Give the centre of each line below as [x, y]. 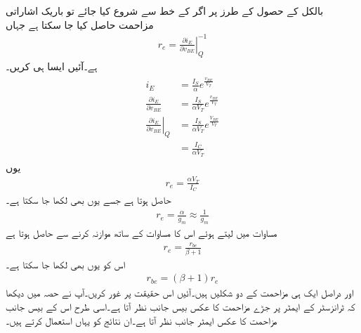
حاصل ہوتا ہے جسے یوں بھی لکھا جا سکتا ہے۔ [88, 200]
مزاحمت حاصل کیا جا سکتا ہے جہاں [80, 24]
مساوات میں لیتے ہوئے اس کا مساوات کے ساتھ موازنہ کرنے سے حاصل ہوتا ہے [142, 233]
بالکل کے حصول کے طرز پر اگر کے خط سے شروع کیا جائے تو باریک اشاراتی [165, 11]
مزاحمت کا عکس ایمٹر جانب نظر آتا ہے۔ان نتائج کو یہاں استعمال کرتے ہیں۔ [142, 320]
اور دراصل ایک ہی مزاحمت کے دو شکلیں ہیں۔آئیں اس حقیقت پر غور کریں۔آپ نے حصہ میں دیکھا [180, 293]
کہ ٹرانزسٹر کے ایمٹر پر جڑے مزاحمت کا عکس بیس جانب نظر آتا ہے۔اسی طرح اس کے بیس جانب [180, 306]
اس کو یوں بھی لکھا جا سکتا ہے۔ [66, 264]
